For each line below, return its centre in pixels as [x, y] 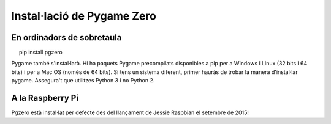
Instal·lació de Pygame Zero [84, 16]
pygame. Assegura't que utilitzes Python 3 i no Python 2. [83, 81]
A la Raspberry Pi [45, 98]
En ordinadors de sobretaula [67, 38]
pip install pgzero [40, 53]
